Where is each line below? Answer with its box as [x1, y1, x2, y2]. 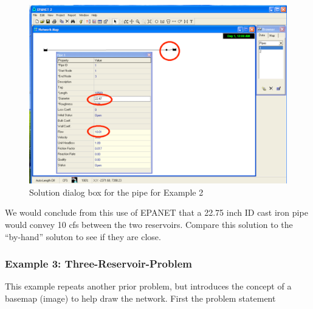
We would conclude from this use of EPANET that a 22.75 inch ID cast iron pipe [5, 206, 308, 219]
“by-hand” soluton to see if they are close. [5, 230, 161, 243]
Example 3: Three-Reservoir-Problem [5, 256, 192, 271]
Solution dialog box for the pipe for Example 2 [29, 185, 204, 198]
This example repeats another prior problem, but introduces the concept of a [5, 280, 292, 293]
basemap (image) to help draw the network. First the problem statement [5, 291, 276, 304]
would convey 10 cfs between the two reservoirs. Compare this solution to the [5, 218, 293, 230]
